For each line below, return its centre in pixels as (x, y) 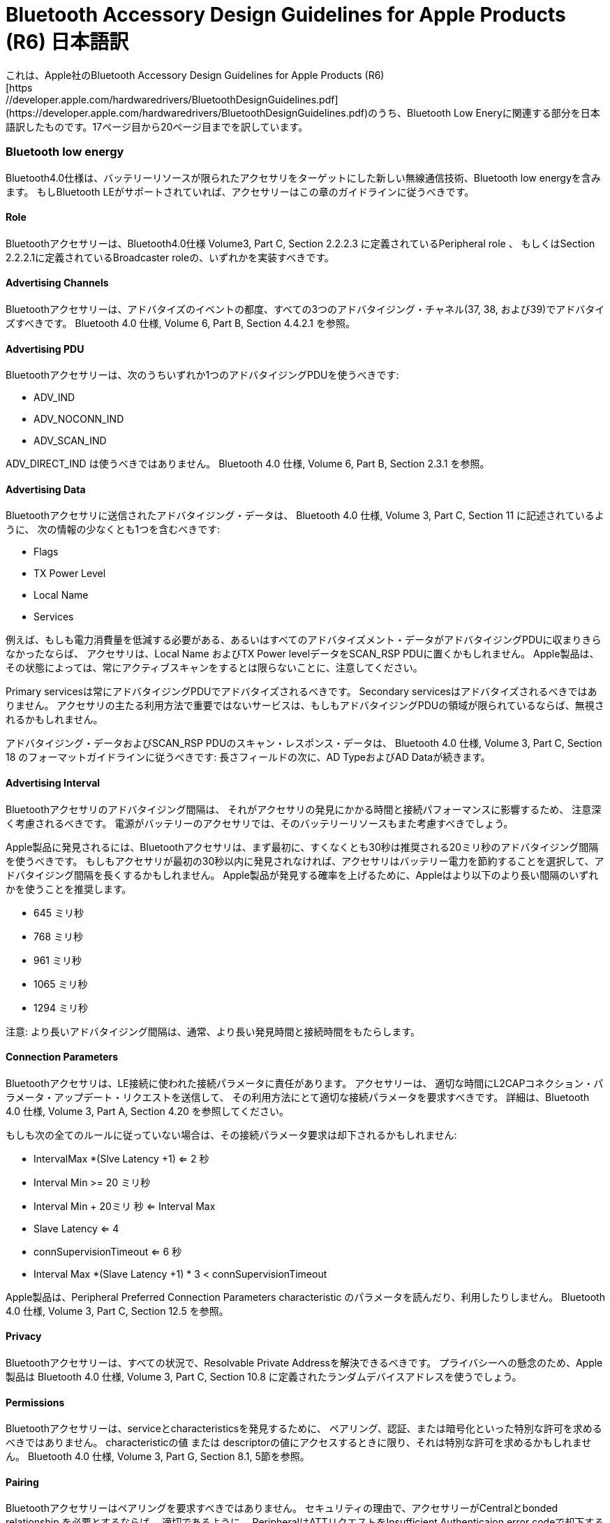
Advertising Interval (53, 782)
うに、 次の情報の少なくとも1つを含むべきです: (113, 530)
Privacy (24, 1336)
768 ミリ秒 (58, 936)
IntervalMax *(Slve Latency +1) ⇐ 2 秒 (121, 1158)
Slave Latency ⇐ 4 (76, 1228)
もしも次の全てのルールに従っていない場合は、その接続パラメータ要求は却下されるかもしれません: (231, 1135)
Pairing (22, 1482)
